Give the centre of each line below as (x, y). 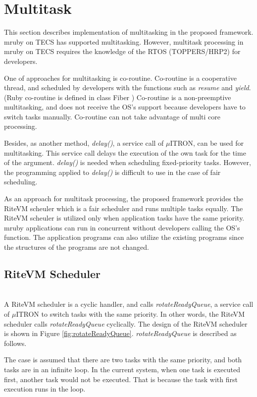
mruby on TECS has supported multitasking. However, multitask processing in (124, 41)
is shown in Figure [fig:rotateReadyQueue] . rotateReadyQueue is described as (120, 333)
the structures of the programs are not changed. (77, 247)
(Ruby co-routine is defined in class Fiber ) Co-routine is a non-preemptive (118, 97)
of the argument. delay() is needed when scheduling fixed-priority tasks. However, (128, 162)
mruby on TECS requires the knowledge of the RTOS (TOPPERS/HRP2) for (122, 51)
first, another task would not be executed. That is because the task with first (121, 379)
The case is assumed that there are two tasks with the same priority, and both (123, 360)
